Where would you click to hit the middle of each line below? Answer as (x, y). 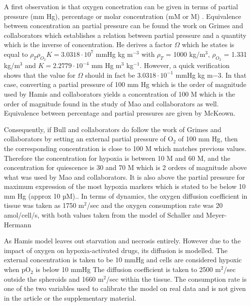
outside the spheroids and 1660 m (54, 279)
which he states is (208, 44)
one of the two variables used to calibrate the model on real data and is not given (125, 288)
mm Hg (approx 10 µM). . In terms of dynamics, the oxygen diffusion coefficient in (126, 195)
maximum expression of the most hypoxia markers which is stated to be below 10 (125, 186)
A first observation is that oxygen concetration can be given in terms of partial (121, 6)
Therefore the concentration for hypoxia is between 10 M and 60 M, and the (117, 158)
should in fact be (110, 75)
